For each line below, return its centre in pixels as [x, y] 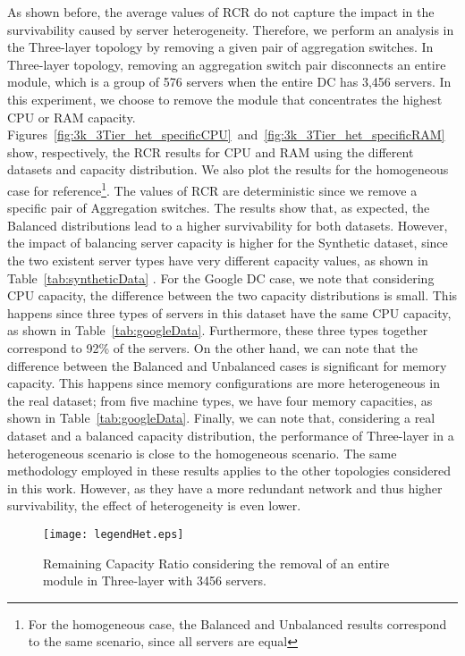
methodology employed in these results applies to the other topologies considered [229, 471]
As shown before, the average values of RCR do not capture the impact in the [221, 12]
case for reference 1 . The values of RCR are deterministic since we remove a [212, 189]
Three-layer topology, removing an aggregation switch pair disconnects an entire [227, 64]
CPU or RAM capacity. [72, 117]
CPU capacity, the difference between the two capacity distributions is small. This [232, 295]
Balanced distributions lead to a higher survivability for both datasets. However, [228, 225]
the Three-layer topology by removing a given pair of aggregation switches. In [220, 47]
